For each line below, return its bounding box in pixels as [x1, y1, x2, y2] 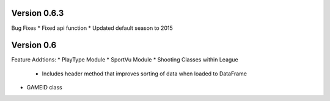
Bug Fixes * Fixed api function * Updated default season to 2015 [11, 24, 174, 32]
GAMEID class [26, 84, 62, 91]
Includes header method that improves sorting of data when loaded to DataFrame [42, 70, 248, 77]
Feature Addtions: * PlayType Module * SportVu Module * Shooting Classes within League [11, 56, 238, 63]
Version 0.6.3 [11, 8, 64, 18]
